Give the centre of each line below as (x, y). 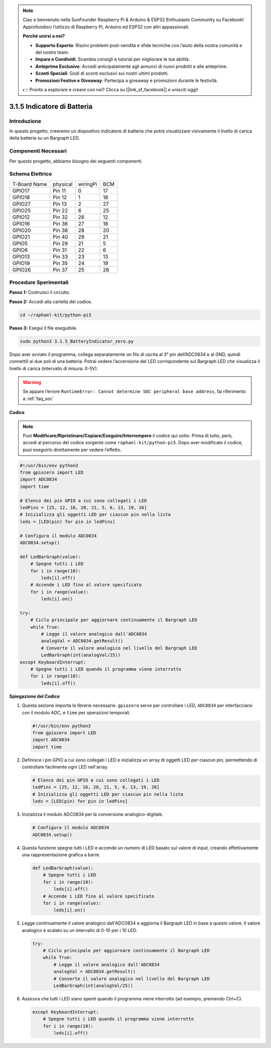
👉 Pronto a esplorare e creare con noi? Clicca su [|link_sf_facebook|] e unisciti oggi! (110, 89)
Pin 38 (60, 230)
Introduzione (25, 121)
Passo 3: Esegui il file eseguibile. (43, 328)
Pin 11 (59, 191)
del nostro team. (52, 52)
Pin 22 (60, 210)
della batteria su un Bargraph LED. (45, 138)
